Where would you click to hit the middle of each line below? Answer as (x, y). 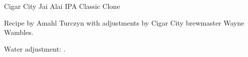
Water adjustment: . (35, 48)
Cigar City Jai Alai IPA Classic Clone (62, 6)
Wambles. (19, 32)
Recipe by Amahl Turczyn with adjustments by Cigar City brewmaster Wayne (124, 22)
